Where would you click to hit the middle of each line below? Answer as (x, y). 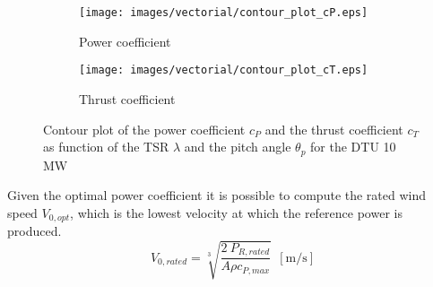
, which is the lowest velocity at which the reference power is (236, 212)
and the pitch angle (238, 147)
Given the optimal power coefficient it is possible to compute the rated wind (217, 195)
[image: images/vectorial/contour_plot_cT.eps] (224, 70)
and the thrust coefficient (334, 129)
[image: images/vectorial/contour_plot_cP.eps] (224, 13)
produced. (35, 231)
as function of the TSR (106, 147)
